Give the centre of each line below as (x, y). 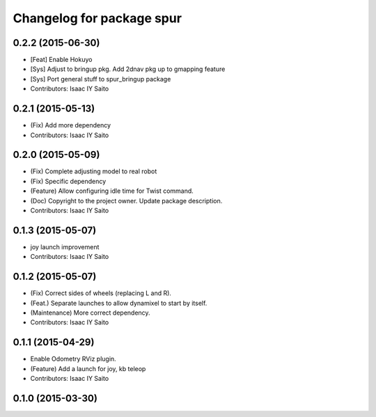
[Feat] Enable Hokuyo (61, 60)
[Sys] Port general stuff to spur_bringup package (101, 79)
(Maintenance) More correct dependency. (90, 313)
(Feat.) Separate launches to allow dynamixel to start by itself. (119, 303)
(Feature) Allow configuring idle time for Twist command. (112, 191)
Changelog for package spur (97, 18)
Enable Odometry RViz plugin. (73, 359)
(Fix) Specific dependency (68, 181)
